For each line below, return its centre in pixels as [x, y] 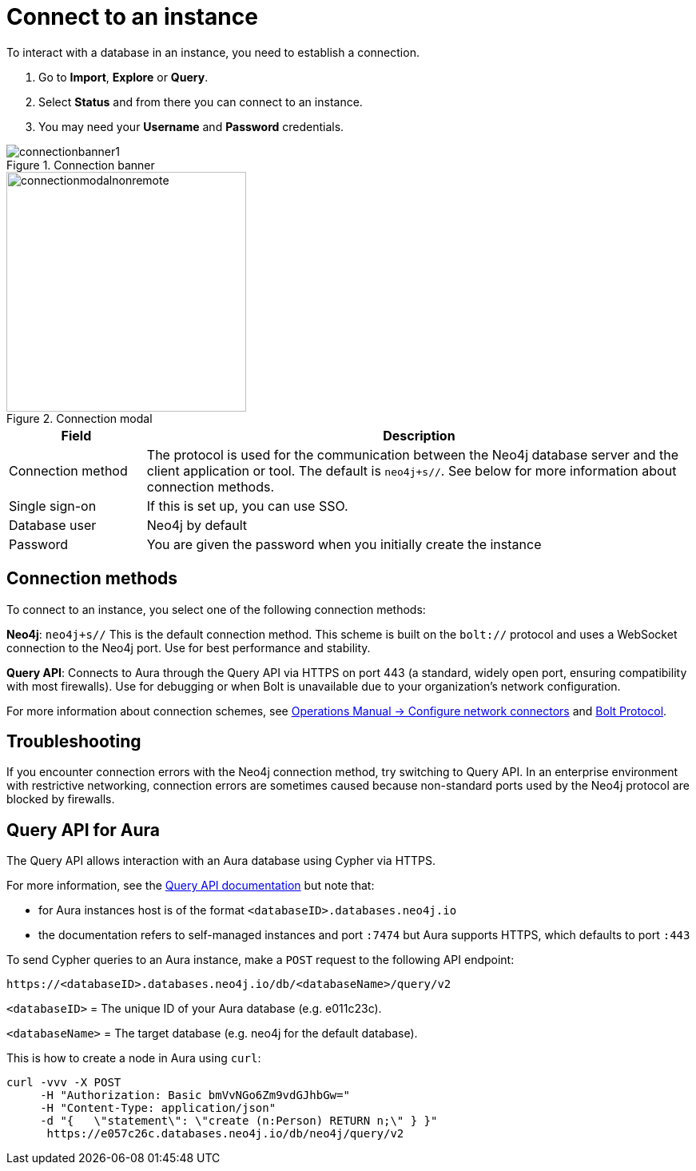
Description [419, 435]
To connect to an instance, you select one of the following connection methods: [216, 609]
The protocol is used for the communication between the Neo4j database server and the [413, 454]
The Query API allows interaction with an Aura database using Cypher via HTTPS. [221, 861]
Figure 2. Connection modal [80, 418]
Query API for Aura [84, 830]
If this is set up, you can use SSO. [247, 506]
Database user [53, 525]
